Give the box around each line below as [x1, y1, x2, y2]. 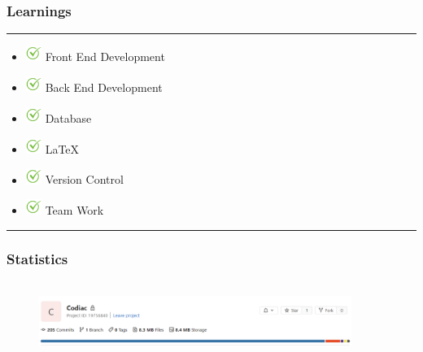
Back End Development [45, 79, 163, 96]
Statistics [7, 248, 68, 268]
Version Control [45, 171, 124, 188]
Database [45, 109, 92, 126]
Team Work [45, 202, 104, 219]
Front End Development [45, 48, 165, 65]
